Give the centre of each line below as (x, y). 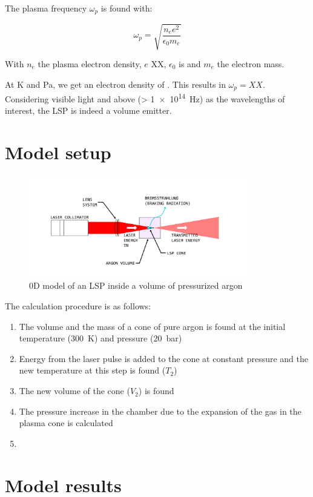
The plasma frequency (46, 8)
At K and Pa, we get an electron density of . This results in (115, 84)
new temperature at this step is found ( (92, 370)
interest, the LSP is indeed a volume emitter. (88, 110)
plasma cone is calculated (66, 423)
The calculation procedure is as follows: (78, 306)
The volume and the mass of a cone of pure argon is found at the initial (152, 326)
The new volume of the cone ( (74, 391)
